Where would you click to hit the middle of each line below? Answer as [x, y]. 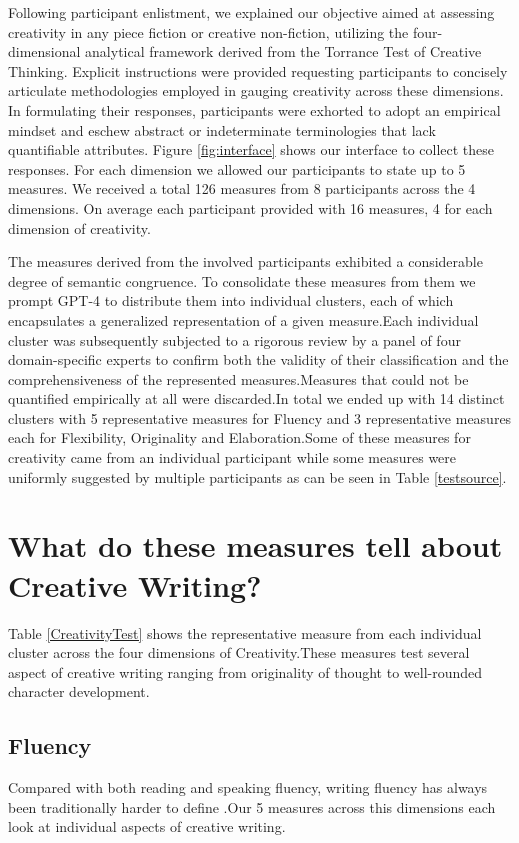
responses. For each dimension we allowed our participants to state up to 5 [237, 168]
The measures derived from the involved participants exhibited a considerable [245, 261]
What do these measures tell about [255, 545]
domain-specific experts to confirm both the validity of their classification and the [258, 359]
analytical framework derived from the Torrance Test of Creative [283, 51]
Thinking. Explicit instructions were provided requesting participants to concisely [258, 70]
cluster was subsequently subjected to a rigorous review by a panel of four [234, 339]
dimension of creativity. [79, 227]
